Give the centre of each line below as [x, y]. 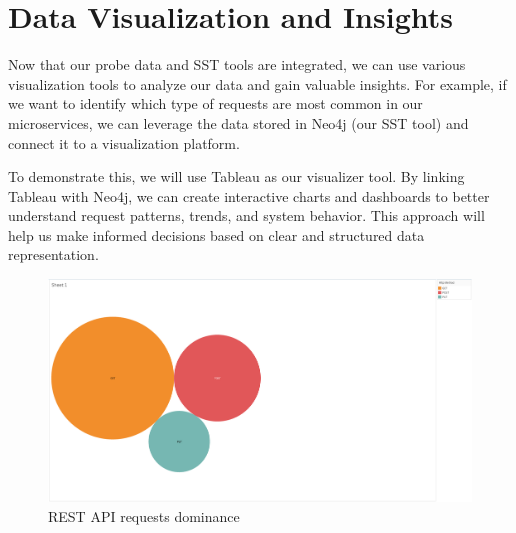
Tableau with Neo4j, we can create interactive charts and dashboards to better [249, 195]
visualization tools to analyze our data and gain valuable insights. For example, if [257, 83]
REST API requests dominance [144, 515]
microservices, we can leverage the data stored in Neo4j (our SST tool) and [238, 122]
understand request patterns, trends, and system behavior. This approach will [246, 215]
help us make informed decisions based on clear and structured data [216, 234]
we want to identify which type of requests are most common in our [215, 103]
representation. [53, 254]
